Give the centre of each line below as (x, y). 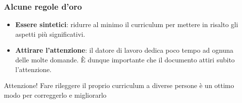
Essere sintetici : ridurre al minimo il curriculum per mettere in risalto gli (127, 24)
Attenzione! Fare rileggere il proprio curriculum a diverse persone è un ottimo (119, 85)
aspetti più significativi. (50, 34)
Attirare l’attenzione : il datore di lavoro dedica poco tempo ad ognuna (124, 50)
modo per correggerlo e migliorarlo (55, 95)
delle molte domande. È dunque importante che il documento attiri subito (125, 59)
